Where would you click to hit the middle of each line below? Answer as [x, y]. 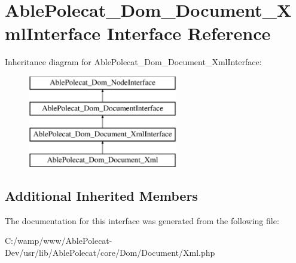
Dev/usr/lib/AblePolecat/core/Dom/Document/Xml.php [110, 253]
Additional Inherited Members [101, 196]
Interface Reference [189, 33]
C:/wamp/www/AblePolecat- [59, 241]
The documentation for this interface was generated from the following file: [142, 220]
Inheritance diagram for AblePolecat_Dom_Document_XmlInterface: [133, 62]
